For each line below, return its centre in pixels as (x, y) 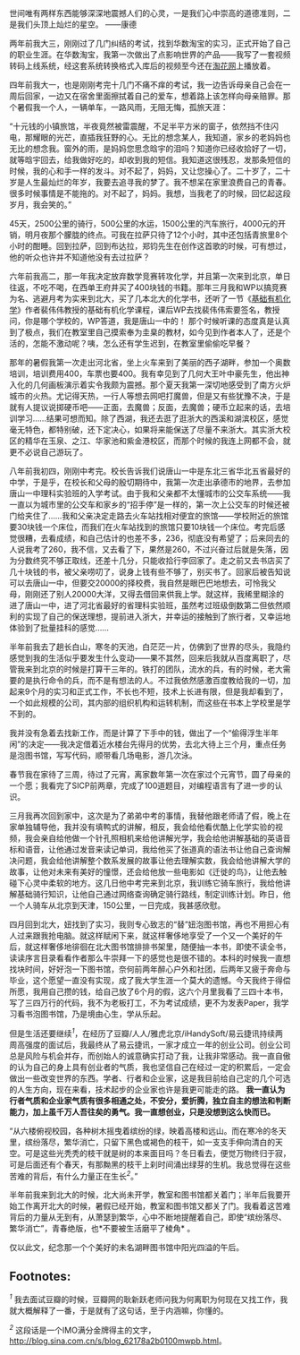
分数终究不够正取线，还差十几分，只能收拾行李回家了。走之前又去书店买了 (154, 561)
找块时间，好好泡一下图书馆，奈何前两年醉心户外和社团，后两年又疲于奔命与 (150, 969)
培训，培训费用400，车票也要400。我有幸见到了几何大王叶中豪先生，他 (142, 373)
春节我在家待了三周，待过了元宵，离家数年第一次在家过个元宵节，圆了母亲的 (150, 774)
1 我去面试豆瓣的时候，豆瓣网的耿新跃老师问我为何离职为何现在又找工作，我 (149, 1299)
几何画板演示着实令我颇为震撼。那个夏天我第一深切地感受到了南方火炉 (162, 385)
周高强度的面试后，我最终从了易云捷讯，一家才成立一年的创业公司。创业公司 (150, 1044)
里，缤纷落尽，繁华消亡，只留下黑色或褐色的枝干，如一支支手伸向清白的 (142, 1142)
